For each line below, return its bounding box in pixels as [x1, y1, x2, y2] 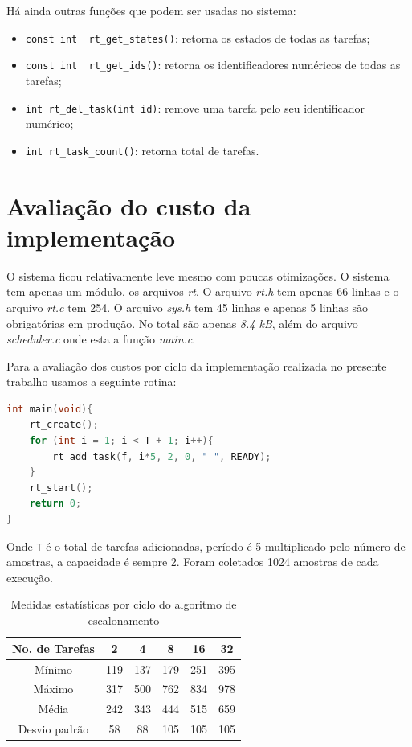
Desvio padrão [18, 720, 89, 737]
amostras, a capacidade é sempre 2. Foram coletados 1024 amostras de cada [6, 553, 379, 570]
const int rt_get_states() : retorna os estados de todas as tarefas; [25, 29, 370, 46]
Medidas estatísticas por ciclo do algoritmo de [10, 596, 237, 613]
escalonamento [88, 612, 160, 629]
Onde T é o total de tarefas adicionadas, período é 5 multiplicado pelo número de [6, 537, 406, 554]
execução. [6, 568, 53, 585]
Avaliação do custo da [6, 189, 251, 222]
